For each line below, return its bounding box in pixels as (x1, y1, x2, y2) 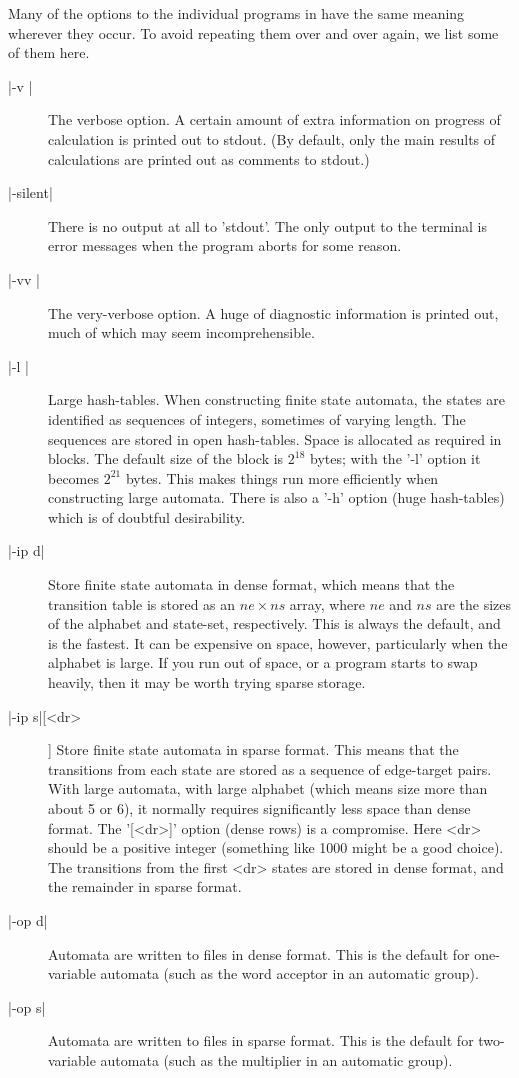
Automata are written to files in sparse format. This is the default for (48, 1030, 474, 1051)
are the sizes (436, 593, 512, 614)
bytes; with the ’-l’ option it (310, 448, 481, 469)
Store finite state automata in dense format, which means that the (48, 574, 455, 595)
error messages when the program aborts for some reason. (48, 235, 402, 256)
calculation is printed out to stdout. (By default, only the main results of (48, 128, 496, 149)
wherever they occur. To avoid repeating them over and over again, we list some (8, 22, 499, 43)
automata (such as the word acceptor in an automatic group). (100, 963, 479, 984)
